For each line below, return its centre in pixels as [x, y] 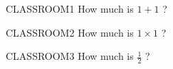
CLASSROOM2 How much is [70, 32]
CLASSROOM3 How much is [70, 56]
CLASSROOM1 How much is [70, 8]
